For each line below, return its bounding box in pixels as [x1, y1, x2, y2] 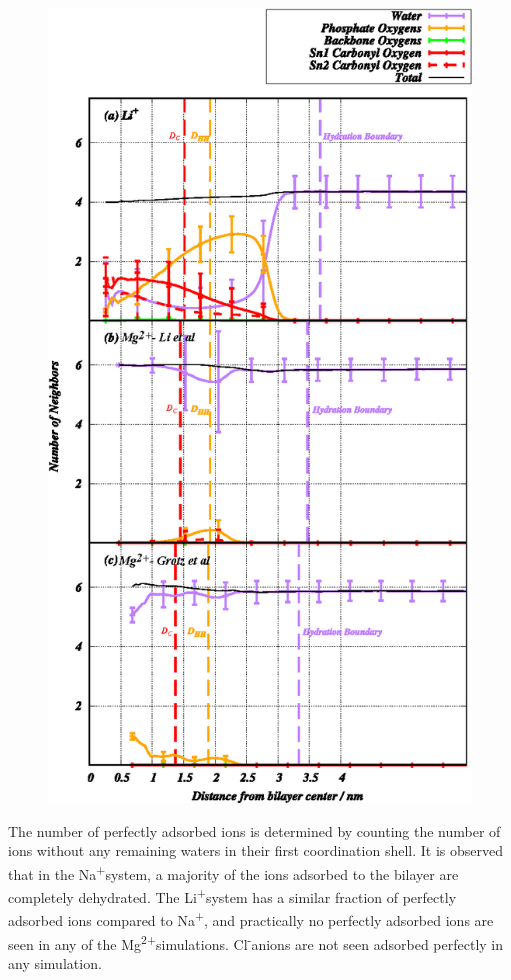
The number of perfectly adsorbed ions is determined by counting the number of [8, 820, 501, 841]
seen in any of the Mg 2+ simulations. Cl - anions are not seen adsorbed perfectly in [8, 930, 504, 954]
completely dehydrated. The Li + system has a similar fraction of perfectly [8, 884, 457, 907]
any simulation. [8, 952, 102, 973]
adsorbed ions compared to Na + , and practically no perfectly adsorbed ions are [8, 907, 494, 931]
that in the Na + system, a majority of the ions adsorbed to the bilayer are [8, 860, 459, 884]
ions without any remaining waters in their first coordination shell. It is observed [8, 840, 503, 861]
